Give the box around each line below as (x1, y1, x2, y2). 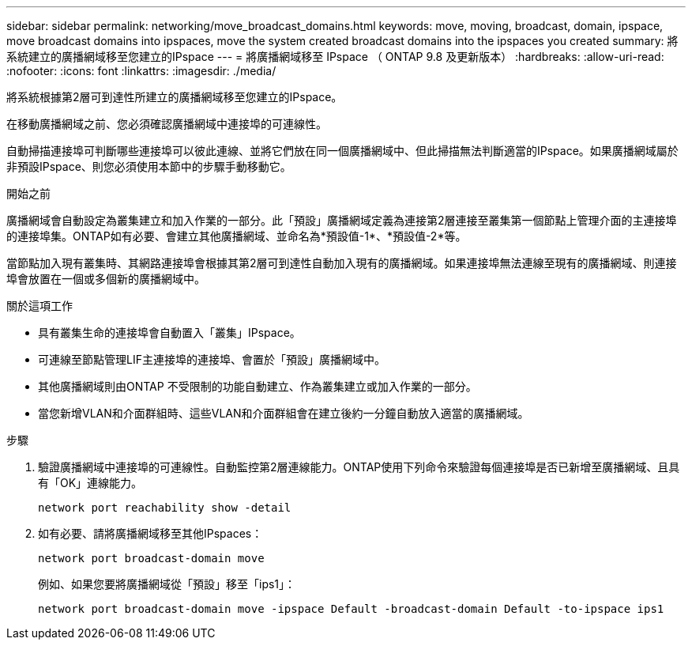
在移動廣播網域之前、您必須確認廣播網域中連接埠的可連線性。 (6, 117, 327, 130)
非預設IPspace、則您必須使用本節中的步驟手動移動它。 (6, 160, 291, 173)
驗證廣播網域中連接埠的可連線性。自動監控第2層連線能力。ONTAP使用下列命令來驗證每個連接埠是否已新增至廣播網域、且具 (38, 460, 680, 474)
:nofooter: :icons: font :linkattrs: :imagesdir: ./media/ (6, 64, 276, 77)
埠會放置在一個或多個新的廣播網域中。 (6, 272, 205, 285)
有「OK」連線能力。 (38, 476, 143, 489)
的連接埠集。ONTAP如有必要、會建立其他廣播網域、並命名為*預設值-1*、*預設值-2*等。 (6, 229, 467, 243)
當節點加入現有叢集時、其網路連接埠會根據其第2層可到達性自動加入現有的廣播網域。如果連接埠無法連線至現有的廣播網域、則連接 (6, 256, 677, 270)
